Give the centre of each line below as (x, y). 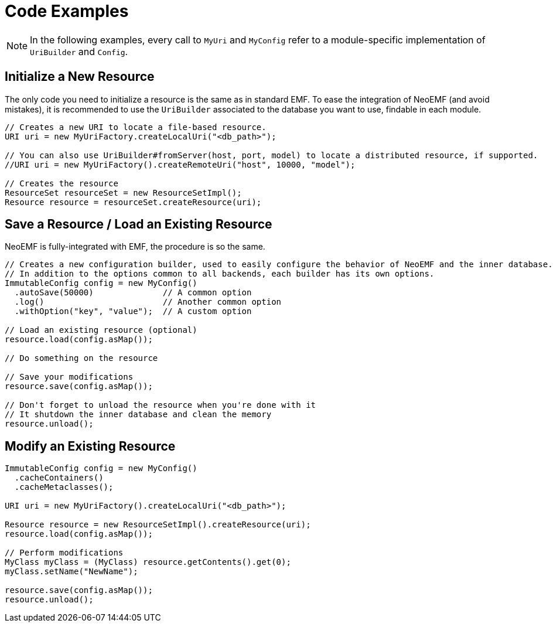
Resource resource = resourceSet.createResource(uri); (133, 202)
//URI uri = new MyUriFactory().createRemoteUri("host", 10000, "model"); (180, 164)
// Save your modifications (69, 377)
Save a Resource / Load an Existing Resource (139, 224)
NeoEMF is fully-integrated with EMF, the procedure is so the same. (135, 247)
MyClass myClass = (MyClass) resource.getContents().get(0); (148, 562)
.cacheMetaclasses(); (64, 487)
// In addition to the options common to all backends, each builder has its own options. (220, 274)
